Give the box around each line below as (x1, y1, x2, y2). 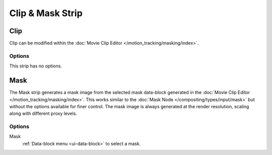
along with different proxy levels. (9, 111, 78, 117)
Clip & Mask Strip (9, 8, 83, 19)
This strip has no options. (9, 63, 62, 69)
